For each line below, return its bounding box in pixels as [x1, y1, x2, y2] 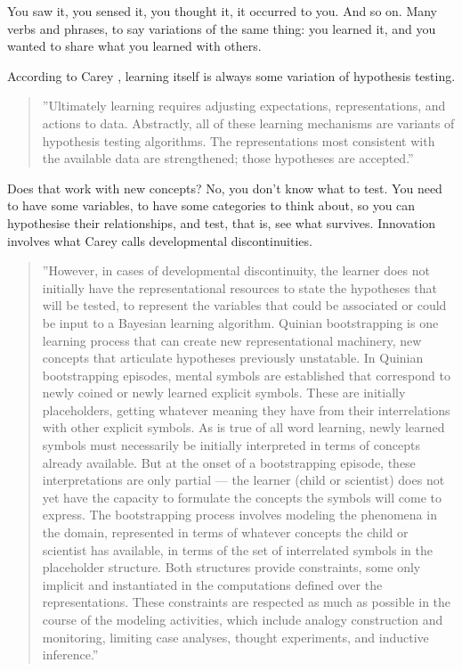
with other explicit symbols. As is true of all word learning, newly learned [42, 418, 445, 437]
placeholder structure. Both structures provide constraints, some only [42, 558, 421, 577]
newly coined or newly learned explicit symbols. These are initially [42, 383, 406, 402]
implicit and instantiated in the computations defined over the [42, 575, 383, 593]
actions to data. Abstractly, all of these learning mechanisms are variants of [42, 113, 455, 132]
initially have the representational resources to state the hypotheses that [42, 278, 437, 297]
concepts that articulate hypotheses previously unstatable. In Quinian [42, 348, 424, 367]
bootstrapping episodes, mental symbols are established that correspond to [42, 365, 450, 384]
